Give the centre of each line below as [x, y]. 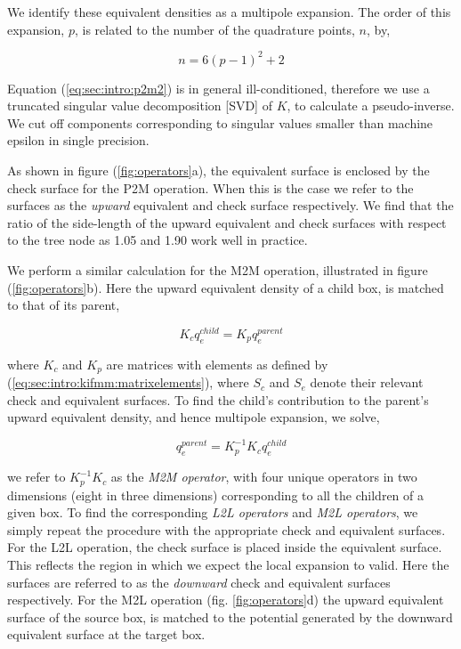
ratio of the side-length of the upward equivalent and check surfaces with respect [227, 222]
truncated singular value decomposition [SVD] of [140, 105]
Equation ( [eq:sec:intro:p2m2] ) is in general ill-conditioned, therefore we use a [218, 88]
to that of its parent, [64, 305]
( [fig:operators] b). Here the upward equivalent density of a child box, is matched [226, 287]
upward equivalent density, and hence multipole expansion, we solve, [194, 417]
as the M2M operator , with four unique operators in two [264, 477]
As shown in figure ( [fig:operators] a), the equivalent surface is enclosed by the [218, 170]
